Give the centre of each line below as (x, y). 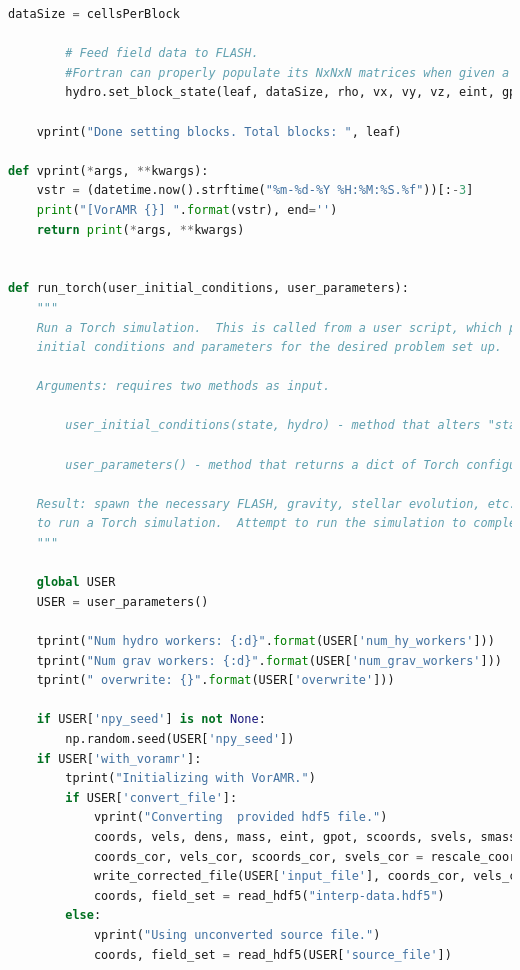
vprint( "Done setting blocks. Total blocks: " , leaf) (219, 131)
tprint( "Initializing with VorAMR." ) (190, 778)
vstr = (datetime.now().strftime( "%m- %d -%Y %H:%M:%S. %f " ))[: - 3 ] (255, 190)
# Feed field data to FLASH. (162, 53)
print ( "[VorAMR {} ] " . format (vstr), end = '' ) (187, 209)
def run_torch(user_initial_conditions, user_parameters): (208, 288)
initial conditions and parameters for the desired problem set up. (269, 347)
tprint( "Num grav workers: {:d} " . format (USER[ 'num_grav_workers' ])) (269, 660)
